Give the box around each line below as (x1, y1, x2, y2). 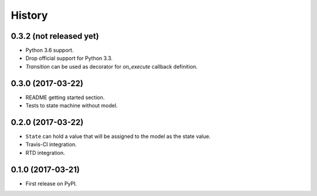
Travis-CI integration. (25, 141, 77, 148)
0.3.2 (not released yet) (11, 31, 99, 41)
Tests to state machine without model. (25, 102, 118, 109)
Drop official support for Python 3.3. (25, 55, 113, 62)
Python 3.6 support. (25, 47, 74, 54)
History (11, 9, 48, 22)
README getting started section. (25, 94, 105, 101)
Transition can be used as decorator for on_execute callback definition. (25, 63, 198, 70)
